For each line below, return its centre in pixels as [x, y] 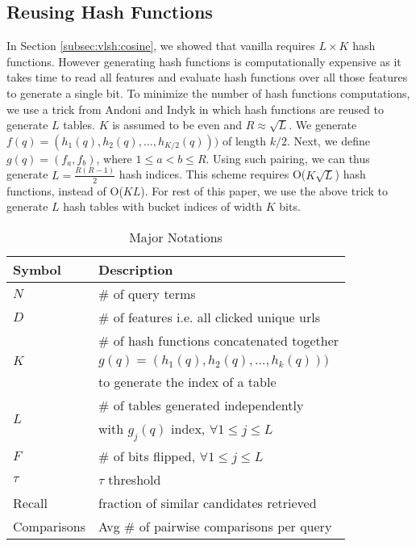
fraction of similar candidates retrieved [208, 502]
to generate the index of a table [187, 381]
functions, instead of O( [65, 190]
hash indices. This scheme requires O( [212, 174]
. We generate [323, 125]
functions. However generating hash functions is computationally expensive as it [204, 61]
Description [136, 269]
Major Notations [176, 237]
